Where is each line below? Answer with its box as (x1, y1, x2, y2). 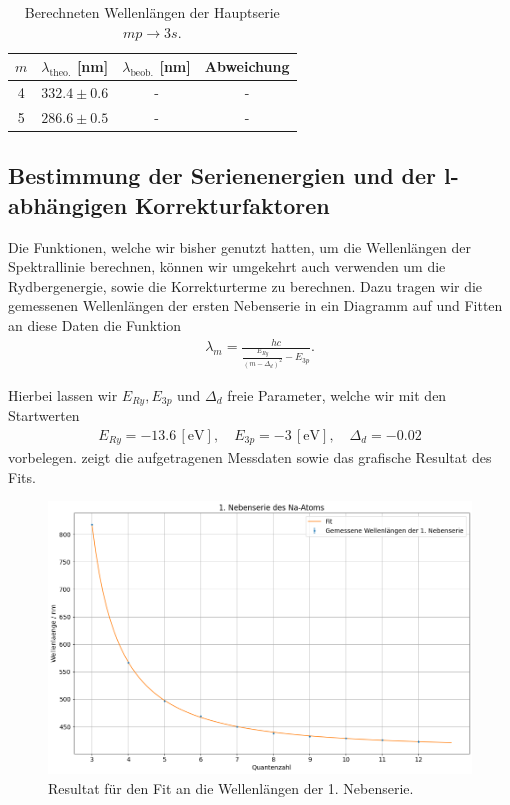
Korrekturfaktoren (135, 189, 330, 220)
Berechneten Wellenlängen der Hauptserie (24, 2, 280, 22)
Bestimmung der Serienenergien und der (8, 160, 437, 191)
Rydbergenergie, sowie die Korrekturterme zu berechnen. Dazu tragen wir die (8, 275, 483, 296)
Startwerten (8, 404, 80, 425)
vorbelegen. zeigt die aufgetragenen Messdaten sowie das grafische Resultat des (8, 447, 492, 468)
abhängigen (8, 189, 128, 220)
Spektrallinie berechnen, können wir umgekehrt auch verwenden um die (8, 256, 446, 277)
